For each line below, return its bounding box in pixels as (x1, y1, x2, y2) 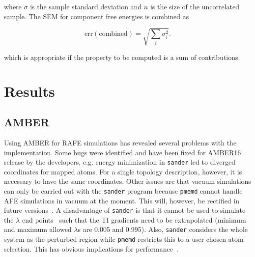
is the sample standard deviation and (30, 1, 142, 11)
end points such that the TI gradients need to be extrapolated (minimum (22, 214, 246, 225)
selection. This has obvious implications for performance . (4, 243, 178, 254)
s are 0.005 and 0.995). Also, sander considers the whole (78, 224, 248, 234)
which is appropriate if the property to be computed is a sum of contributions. (4, 52, 240, 62)
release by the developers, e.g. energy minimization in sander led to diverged (4, 157, 236, 167)
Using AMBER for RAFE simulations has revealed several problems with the (4, 137, 237, 147)
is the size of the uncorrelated (150, 1, 239, 11)
